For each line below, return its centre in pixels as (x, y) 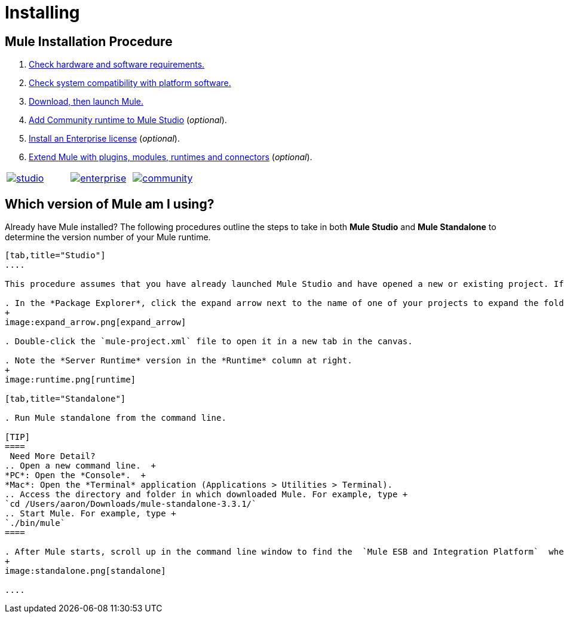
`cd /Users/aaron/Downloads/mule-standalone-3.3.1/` (131, 504)
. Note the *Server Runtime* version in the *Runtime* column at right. (179, 361)
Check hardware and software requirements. (117, 65)
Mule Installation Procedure (89, 41)
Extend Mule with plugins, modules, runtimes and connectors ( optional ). (171, 157)
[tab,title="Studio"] (55, 256)
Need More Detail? (53, 456)
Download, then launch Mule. (86, 102)
